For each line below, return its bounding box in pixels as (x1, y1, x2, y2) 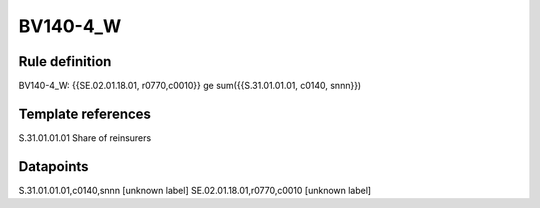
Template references (18, 105, 152, 122)
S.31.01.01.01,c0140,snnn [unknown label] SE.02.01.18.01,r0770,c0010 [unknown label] (18, 184, 372, 196)
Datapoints (18, 158, 89, 175)
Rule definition (18, 53, 112, 70)
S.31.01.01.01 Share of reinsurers (18, 131, 152, 144)
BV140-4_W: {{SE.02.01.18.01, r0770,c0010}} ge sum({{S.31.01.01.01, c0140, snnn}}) (18, 80, 362, 92)
